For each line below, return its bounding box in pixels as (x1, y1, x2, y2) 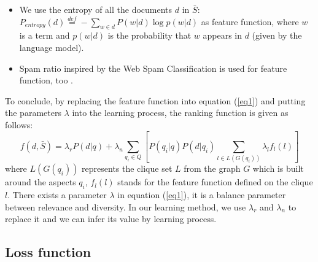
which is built (252, 162, 304, 175)
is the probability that (107, 29, 192, 42)
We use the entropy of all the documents (19, 3, 173, 15)
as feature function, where (201, 15, 299, 28)
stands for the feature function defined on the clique (117, 175, 313, 188)
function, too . (19, 74, 73, 87)
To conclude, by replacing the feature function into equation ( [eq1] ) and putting (5, 94, 306, 107)
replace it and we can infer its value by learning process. (5, 212, 217, 225)
